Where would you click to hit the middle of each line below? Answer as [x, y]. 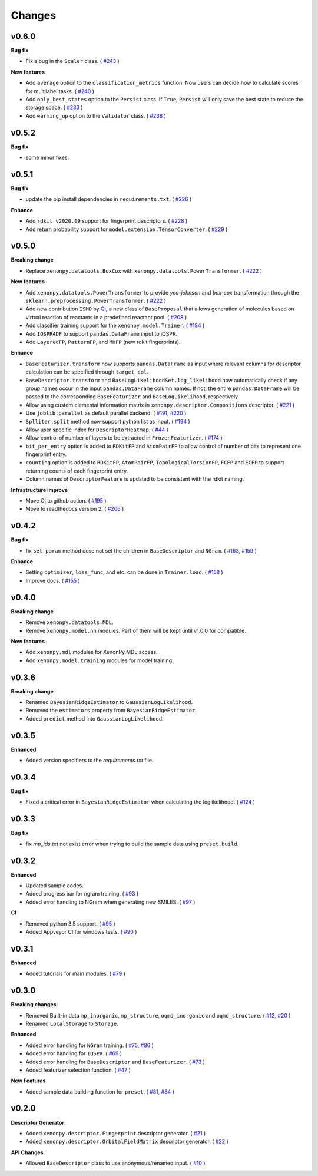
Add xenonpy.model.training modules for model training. [100, 660]
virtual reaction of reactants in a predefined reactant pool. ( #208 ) [106, 317]
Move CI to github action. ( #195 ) [66, 501]
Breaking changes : [34, 1005]
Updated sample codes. [54, 886]
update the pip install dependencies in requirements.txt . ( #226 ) [109, 199]
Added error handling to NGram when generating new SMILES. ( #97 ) [110, 902]
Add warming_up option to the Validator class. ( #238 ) [96, 115]
